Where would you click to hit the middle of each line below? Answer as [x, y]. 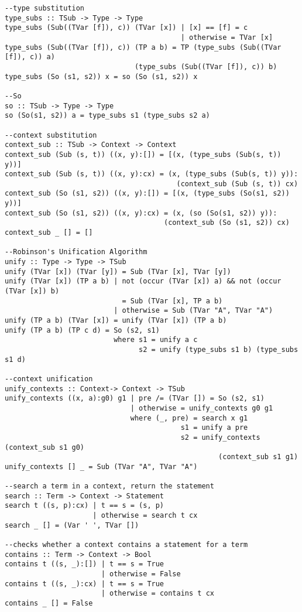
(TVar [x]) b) [32, 291]
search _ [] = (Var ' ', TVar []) [72, 525]
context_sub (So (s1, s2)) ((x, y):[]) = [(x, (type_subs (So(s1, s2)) [147, 194]
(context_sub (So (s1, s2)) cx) [227, 223]
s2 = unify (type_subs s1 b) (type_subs [219, 349]
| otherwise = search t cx [145, 516]
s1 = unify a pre [214, 428]
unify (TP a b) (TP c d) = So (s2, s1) [82, 330]
